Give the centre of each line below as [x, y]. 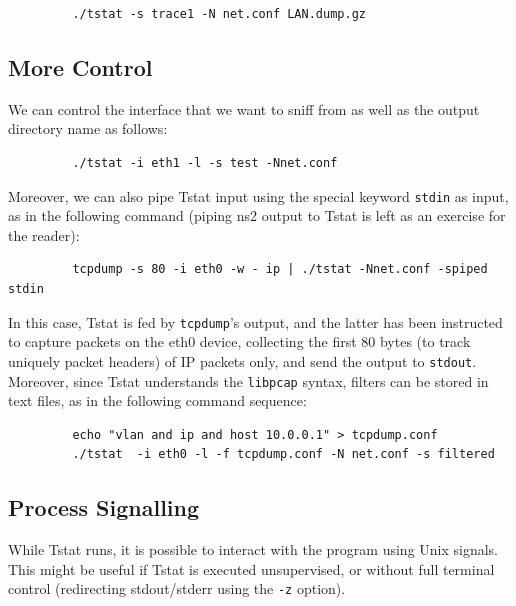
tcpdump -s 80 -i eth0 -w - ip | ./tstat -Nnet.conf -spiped [280, 269]
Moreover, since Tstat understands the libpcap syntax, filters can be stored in [248, 380]
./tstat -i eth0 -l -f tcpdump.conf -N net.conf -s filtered [283, 454]
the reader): [44, 234]
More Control [80, 66]
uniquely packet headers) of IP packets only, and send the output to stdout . [242, 360]
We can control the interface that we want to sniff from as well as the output [244, 108]
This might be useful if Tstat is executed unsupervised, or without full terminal [251, 568]
